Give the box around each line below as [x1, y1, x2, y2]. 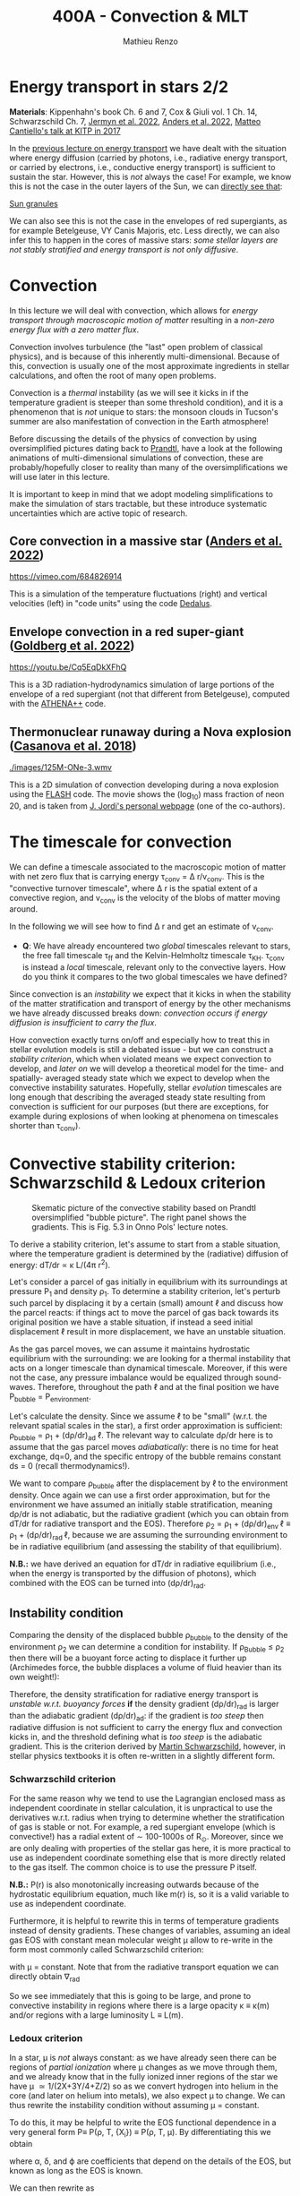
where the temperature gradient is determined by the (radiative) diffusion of [9, 1248, 289, 1259]
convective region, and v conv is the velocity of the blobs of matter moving [9, 892, 280, 905]
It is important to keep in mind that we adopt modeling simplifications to [9, 488, 273, 499]
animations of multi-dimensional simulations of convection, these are [9, 452, 264, 463]
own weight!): [9, 1672, 60, 1683]
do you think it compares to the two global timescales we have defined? [21, 971, 288, 982]
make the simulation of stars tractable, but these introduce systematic [9, 498, 267, 509]
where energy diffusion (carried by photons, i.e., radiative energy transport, [9, 152, 288, 163]
